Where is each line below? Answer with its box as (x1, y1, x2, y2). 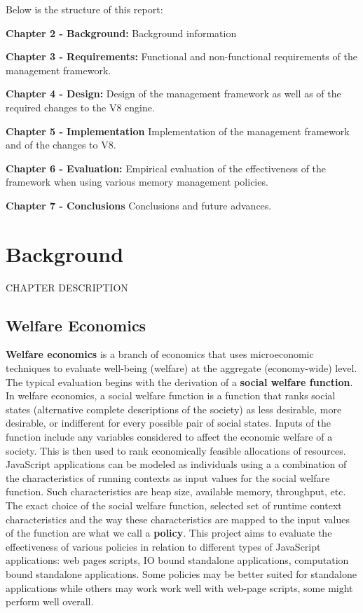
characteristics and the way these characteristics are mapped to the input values (6, 511, 350, 526)
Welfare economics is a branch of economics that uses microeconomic (6, 347, 314, 361)
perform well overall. (6, 594, 94, 609)
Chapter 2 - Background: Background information (6, 25, 237, 40)
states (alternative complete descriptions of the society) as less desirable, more (6, 401, 342, 416)
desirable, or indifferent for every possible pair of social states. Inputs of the (6, 415, 331, 430)
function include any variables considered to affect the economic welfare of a (6, 429, 333, 444)
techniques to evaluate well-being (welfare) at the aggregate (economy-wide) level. (6, 361, 357, 376)
